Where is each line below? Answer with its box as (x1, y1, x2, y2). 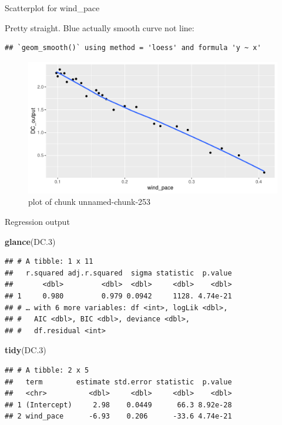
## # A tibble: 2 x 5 (5, 366, 89, 374)
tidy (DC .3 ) (5, 344, 46, 356)
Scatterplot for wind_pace (5, 2, 100, 14)
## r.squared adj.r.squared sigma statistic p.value (5, 268, 232, 277)
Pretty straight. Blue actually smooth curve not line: (5, 21, 194, 34)
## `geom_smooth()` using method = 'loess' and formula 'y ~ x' (5, 44, 261, 52)
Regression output (5, 215, 70, 227)
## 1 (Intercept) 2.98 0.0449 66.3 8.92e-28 (5, 400, 232, 409)
